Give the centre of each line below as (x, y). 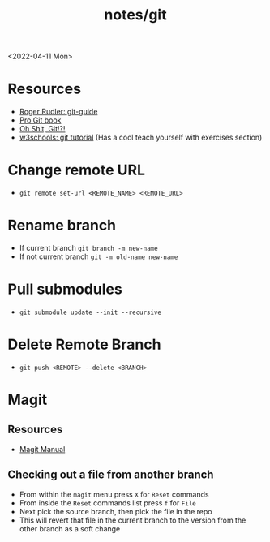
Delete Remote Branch (84, 344)
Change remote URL (76, 170)
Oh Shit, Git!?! (42, 129)
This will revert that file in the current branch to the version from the (133, 520)
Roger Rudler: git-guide (58, 112)
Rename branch (62, 226)
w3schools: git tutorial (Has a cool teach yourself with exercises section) (141, 138)
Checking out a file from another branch (111, 475)
